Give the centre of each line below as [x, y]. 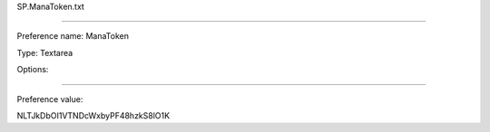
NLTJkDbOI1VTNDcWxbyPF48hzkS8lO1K [93, 115]
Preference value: [50, 99]
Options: [33, 70]
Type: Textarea [45, 52]
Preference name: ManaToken [73, 36]
